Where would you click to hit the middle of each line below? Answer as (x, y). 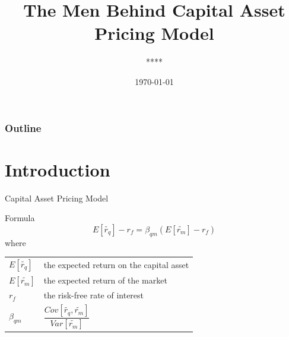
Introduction (58, 169)
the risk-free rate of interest (94, 295)
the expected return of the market (105, 280)
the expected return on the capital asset (116, 265)
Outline (23, 127)
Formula (20, 218)
